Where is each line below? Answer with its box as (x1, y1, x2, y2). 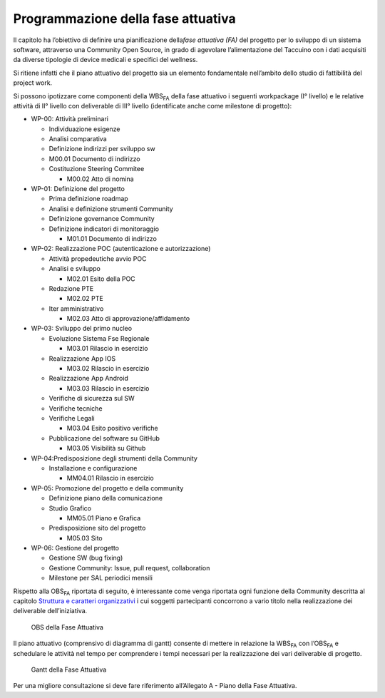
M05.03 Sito (66, 533, 103, 542)
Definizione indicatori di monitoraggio (48, 225, 160, 233)
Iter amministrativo (48, 304, 104, 313)
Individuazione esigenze (48, 125, 120, 133)
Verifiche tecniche (48, 404, 103, 413)
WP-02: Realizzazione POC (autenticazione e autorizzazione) (31, 245, 211, 253)
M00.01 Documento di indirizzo (48, 154, 140, 163)
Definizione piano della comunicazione (48, 494, 163, 503)
